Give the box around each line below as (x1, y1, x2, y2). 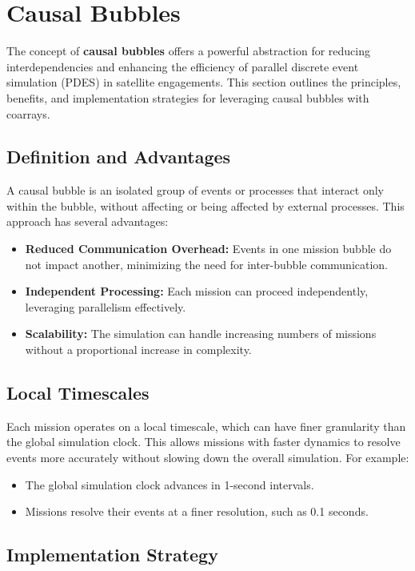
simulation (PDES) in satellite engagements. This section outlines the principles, (6, 74, 401, 90)
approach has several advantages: (6, 213, 169, 230)
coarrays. (6, 105, 50, 122)
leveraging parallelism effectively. (25, 298, 186, 315)
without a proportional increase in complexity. (25, 341, 252, 358)
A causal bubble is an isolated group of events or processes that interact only (6, 182, 385, 199)
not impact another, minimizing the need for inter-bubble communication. (25, 255, 389, 272)
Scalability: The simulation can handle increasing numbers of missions (25, 325, 377, 342)
